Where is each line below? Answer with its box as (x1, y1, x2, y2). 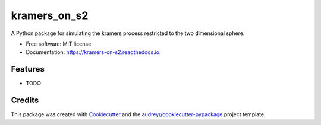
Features (11, 64, 45, 74)
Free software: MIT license (26, 40, 92, 47)
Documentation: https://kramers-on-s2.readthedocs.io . (26, 49, 161, 56)
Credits (11, 95, 39, 105)
